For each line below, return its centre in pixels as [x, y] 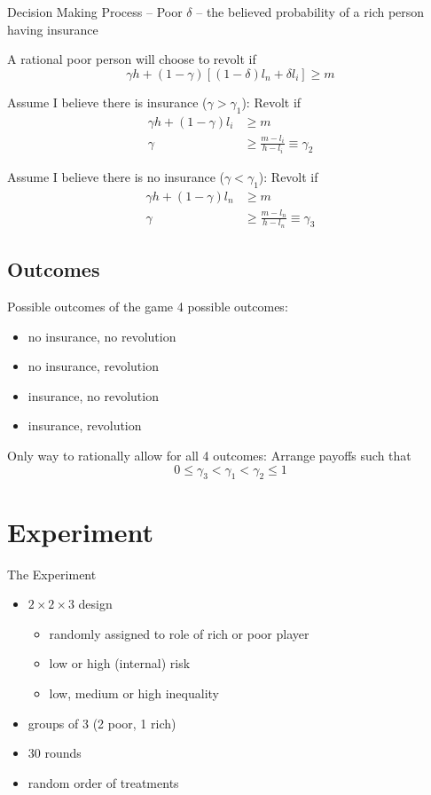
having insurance [53, 29]
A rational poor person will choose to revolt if [132, 59]
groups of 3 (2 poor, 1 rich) [102, 723]
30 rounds [55, 753]
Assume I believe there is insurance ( [107, 102]
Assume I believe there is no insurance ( [116, 177]
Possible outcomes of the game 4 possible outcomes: [148, 307]
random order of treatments [103, 782]
